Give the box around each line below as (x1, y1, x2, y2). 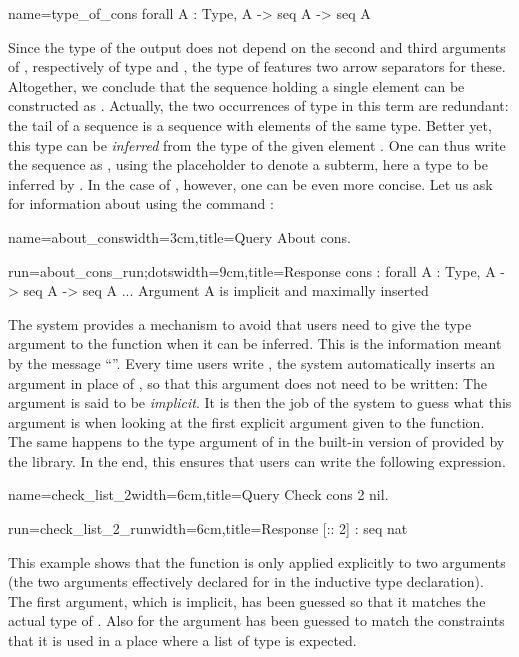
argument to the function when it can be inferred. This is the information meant (8, 333, 502, 354)
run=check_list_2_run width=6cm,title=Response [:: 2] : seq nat (8, 518, 408, 539)
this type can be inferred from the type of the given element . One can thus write (8, 134, 506, 155)
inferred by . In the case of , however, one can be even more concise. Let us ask (8, 173, 493, 194)
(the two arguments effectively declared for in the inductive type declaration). (8, 571, 484, 592)
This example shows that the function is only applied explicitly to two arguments (8, 551, 506, 572)
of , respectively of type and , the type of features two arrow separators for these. (8, 56, 506, 77)
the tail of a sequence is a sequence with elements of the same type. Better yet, (8, 114, 492, 135)
